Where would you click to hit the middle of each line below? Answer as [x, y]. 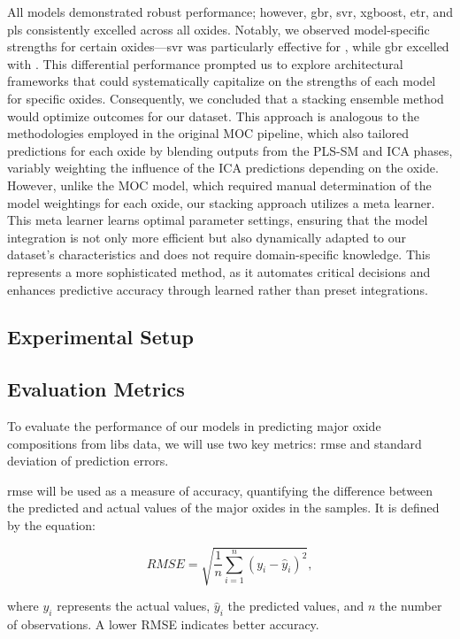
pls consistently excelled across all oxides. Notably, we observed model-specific [218, 29]
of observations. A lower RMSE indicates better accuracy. [163, 624]
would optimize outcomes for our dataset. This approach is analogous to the [213, 115]
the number [410, 606]
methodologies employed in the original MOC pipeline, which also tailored [208, 133]
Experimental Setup [100, 337]
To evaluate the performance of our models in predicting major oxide [194, 426]
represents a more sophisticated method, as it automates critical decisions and [219, 271]
